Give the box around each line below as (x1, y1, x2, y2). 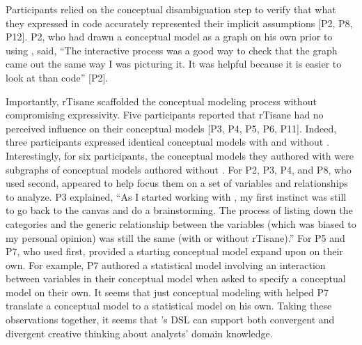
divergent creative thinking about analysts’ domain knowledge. (6, 325, 273, 340)
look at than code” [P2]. (6, 70, 109, 84)
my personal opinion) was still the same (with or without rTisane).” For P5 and (6, 230, 345, 245)
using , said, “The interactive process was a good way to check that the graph (6, 43, 338, 57)
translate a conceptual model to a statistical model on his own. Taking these (6, 298, 332, 313)
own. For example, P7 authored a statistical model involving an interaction (6, 257, 326, 272)
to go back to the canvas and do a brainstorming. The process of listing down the (6, 203, 353, 217)
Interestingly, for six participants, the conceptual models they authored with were (6, 148, 354, 162)
